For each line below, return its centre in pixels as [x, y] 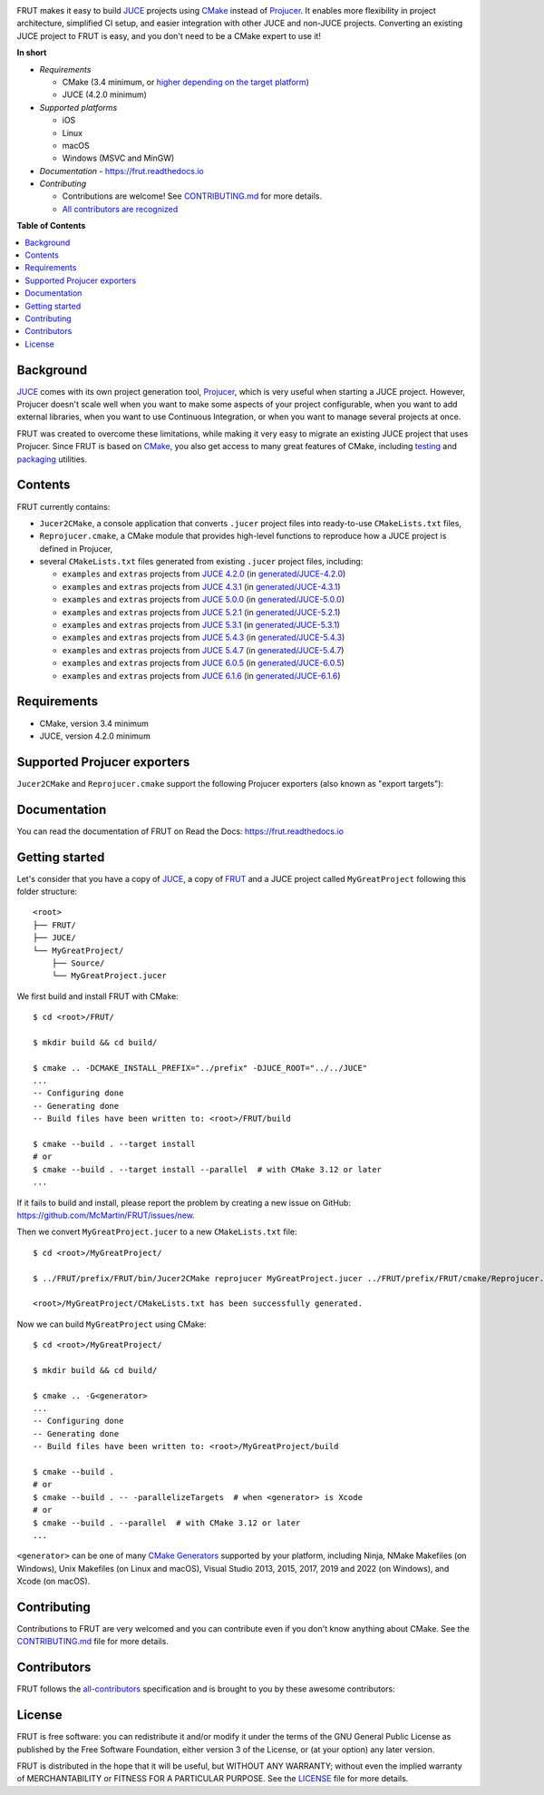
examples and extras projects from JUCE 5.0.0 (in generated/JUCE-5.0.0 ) [203, 600]
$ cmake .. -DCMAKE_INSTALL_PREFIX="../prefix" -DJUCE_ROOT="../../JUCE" [200, 1068]
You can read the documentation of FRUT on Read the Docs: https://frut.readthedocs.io [180, 831]
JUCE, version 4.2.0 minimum [95, 736]
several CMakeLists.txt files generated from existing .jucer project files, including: [201, 562]
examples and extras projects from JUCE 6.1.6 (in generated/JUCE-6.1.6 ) [201, 675]
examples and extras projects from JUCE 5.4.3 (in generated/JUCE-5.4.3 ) [204, 638]
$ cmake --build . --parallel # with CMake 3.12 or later [167, 1523]
